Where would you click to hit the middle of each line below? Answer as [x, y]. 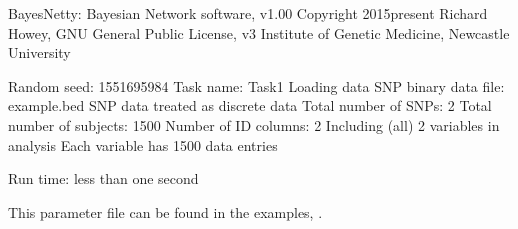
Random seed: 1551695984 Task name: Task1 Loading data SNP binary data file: [256, 85]
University [39, 52]
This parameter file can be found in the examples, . [165, 211]
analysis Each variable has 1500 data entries [143, 144]
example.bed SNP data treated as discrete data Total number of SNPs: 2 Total [250, 105]
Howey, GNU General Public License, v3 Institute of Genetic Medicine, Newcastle [259, 32]
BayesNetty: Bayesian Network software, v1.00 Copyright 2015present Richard [248, 13]
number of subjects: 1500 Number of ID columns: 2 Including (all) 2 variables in [254, 124]
